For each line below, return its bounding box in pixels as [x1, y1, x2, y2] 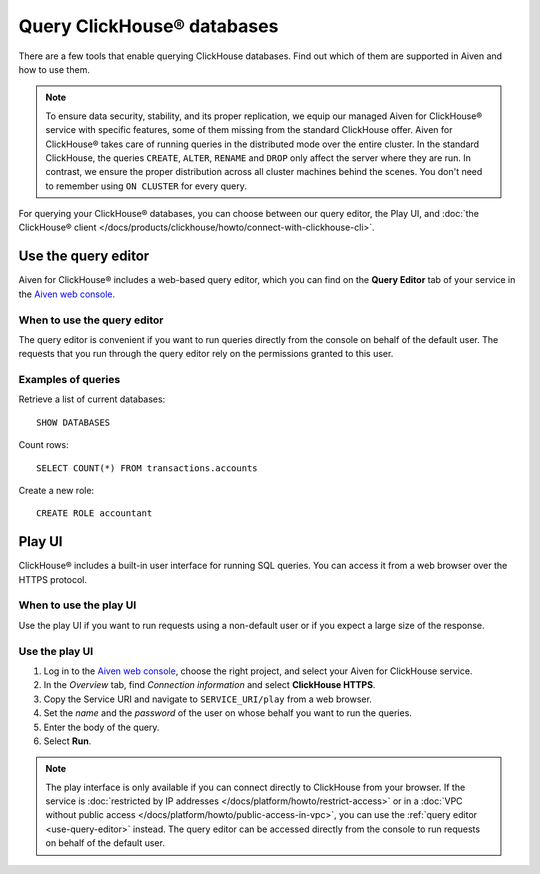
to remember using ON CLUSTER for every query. [45, 180, 247, 192]
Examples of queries [18, 373, 121, 387]
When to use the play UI [18, 598, 137, 612]
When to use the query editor [18, 313, 164, 327]
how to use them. [18, 63, 90, 75]
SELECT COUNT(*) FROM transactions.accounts [36, 462, 259, 474]
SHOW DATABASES [36, 416, 111, 428]
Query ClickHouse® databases [18, 15, 279, 37]
